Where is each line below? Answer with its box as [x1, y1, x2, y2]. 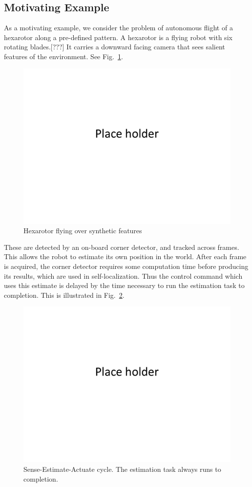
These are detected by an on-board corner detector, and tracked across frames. [4, 242, 239, 252]
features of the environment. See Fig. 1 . [4, 51, 123, 61]
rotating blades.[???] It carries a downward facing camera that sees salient [4, 42, 225, 52]
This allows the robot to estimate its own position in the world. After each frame [4, 251, 247, 262]
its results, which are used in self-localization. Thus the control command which [4, 270, 243, 281]
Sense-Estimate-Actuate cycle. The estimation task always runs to [23, 464, 221, 474]
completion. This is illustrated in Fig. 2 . [4, 289, 125, 300]
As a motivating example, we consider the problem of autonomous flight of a [4, 22, 233, 33]
